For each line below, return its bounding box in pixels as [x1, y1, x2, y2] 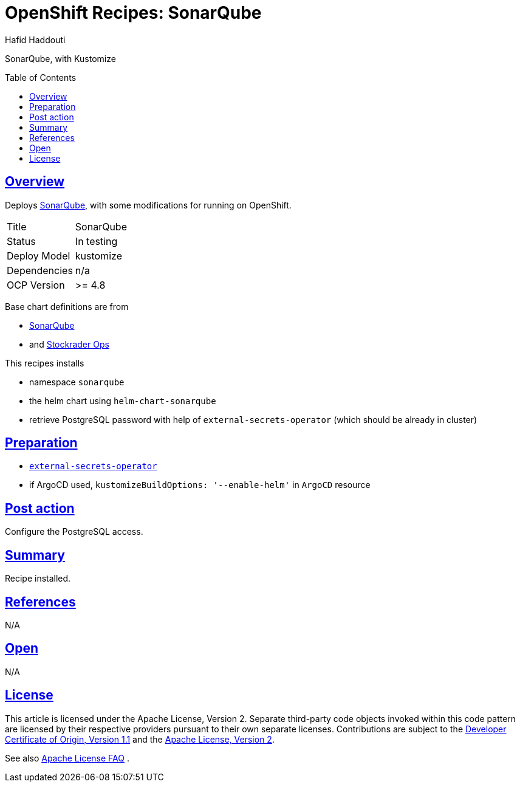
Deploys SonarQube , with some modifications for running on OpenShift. [5, 199, 292, 210]
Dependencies [7, 264, 73, 277]
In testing [75, 235, 118, 247]
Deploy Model [7, 249, 70, 262]
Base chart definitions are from [5, 301, 129, 312]
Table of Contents [5, 72, 77, 83]
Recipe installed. [5, 573, 71, 584]
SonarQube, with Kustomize [5, 53, 116, 64]
